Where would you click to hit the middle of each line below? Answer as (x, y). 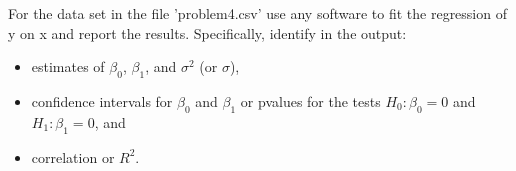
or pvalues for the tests (310, 100)
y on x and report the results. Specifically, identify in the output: (207, 32)
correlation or (73, 156)
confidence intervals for (102, 100)
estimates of (68, 66)
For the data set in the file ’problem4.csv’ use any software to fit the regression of (257, 13)
